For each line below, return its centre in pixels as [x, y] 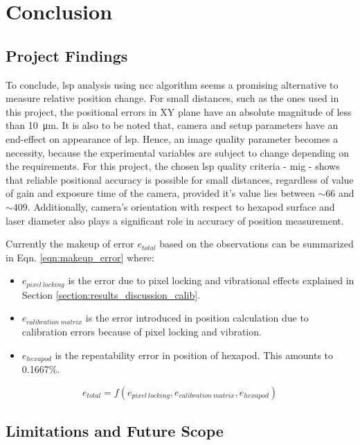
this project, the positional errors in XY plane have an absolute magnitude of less [179, 111]
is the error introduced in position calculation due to [197, 318]
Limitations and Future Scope [115, 430]
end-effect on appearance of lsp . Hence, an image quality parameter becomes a [172, 138]
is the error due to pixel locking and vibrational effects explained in [211, 280]
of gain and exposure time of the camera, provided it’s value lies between [160, 193]
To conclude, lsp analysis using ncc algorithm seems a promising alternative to [172, 84]
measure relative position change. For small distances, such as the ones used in [172, 98]
